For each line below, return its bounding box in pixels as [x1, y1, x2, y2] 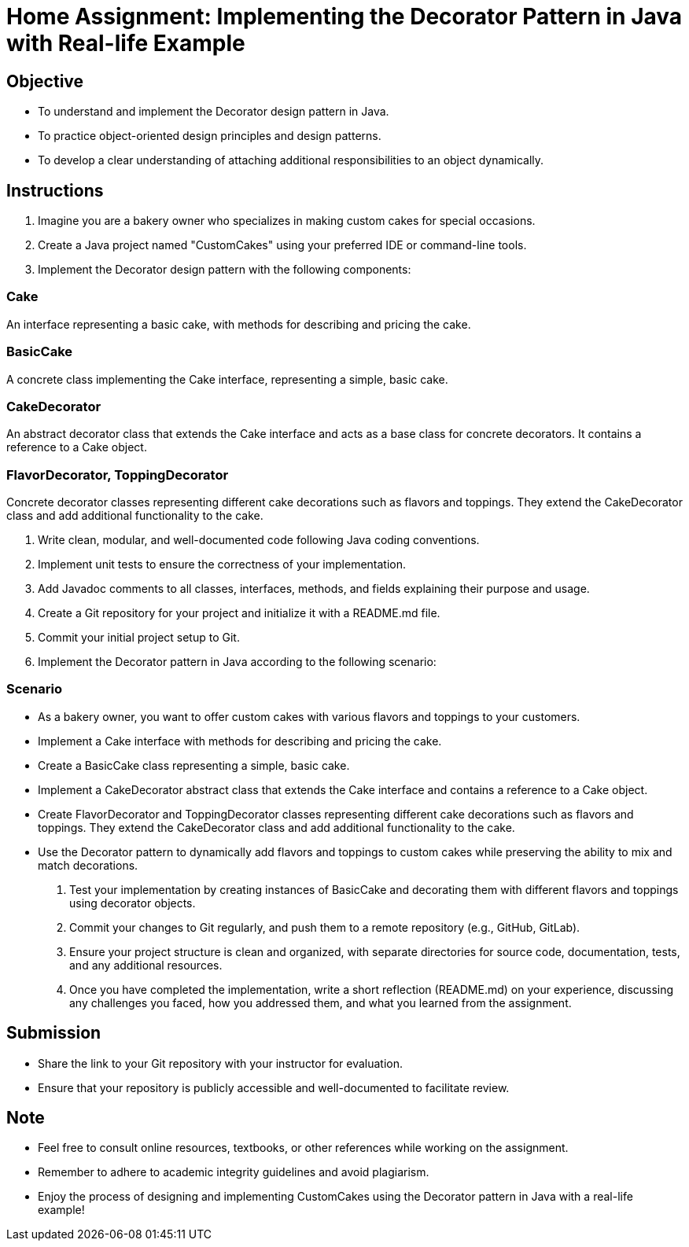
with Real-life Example [6, 30, 245, 57]
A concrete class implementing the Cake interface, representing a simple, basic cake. [6, 372, 448, 386]
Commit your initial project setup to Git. [38, 631, 240, 645]
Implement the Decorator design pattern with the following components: [38, 263, 411, 277]
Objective [6, 71, 84, 91]
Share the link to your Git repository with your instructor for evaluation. [38, 1056, 403, 1070]
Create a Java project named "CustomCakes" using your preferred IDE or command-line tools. [38, 238, 527, 252]
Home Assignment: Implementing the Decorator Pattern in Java [6, 3, 683, 30]
